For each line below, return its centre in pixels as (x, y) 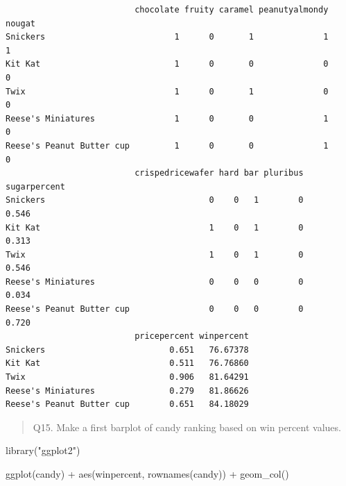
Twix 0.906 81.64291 (127, 377)
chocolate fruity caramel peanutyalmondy (232, 10)
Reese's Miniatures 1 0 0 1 (167, 118)
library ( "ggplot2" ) (43, 450)
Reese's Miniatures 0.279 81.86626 (127, 391)
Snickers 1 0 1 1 (167, 37)
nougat (20, 23)
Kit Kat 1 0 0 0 (167, 64)
